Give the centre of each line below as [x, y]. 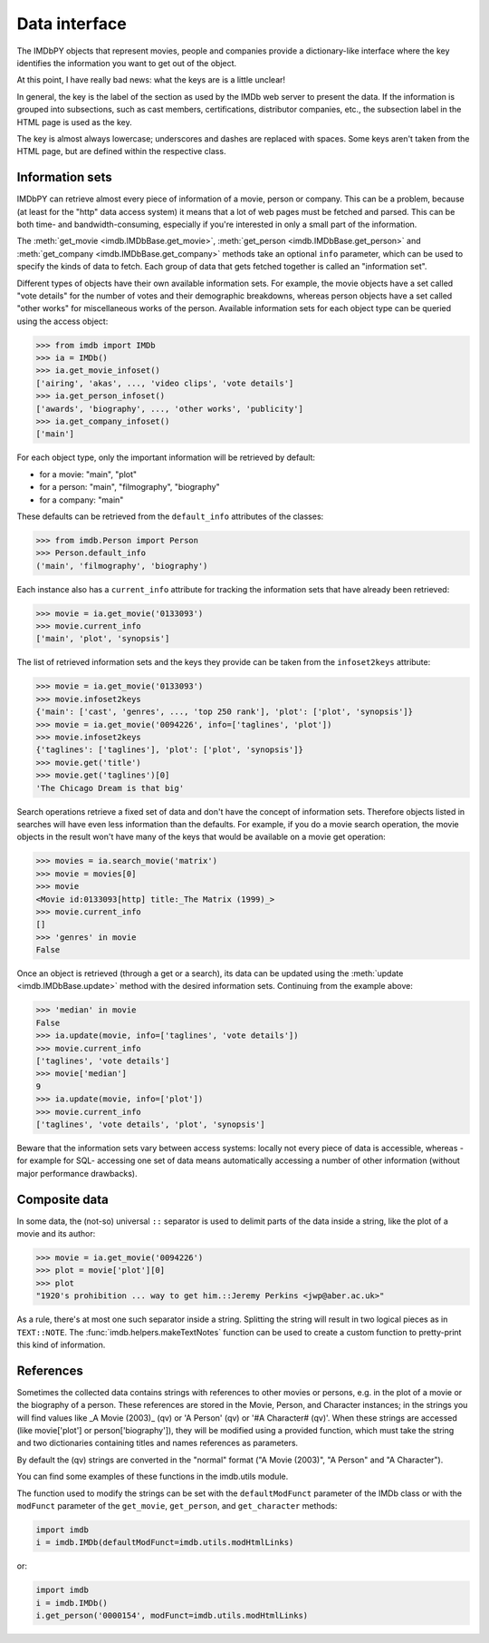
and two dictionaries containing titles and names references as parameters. [158, 1443]
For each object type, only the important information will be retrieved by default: [166, 457]
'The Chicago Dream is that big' [110, 788]
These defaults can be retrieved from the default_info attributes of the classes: [170, 516]
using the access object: [62, 321]
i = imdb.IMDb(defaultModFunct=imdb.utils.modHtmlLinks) [165, 1543]
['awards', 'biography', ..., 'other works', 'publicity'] [169, 409]
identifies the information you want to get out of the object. [127, 63]
